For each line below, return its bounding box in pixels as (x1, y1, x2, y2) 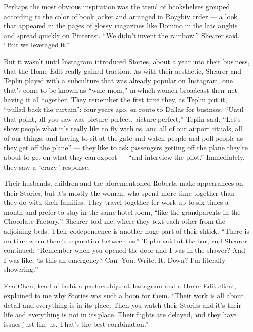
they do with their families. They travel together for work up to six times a (4, 197, 229, 207)
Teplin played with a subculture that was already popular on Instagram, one (4, 75, 233, 86)
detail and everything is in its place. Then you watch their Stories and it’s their (4, 300, 241, 310)
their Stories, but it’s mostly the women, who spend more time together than (4, 187, 234, 198)
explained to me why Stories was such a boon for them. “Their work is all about (4, 290, 244, 300)
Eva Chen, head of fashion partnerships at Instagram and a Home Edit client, (4, 281, 236, 291)
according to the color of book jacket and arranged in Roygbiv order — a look (4, 11, 238, 21)
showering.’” (4, 264, 40, 274)
